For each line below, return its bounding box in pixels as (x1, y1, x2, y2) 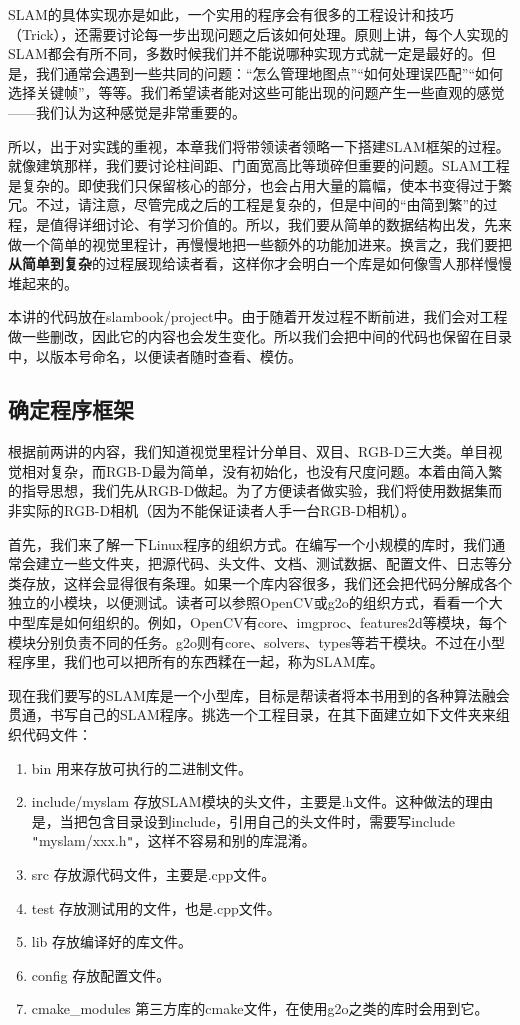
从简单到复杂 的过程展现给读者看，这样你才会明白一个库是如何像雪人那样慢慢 (8, 253, 512, 274)
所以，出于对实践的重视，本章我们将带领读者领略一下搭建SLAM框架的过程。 (8, 135, 510, 156)
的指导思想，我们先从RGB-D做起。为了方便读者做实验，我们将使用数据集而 (8, 480, 503, 501)
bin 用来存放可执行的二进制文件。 (31, 757, 252, 778)
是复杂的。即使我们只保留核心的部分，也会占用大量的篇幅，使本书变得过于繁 (8, 174, 512, 195)
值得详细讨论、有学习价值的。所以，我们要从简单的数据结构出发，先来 (49, 213, 512, 234)
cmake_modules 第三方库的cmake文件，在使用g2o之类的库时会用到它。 (31, 998, 489, 1019)
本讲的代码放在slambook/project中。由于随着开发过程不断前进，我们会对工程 (8, 306, 508, 327)
